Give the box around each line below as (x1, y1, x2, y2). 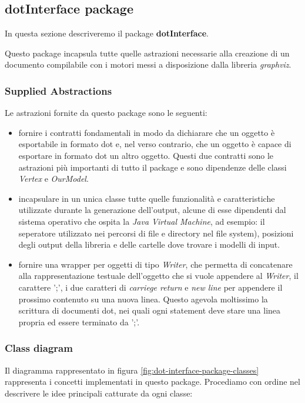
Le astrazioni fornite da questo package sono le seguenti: (5, 106, 207, 119)
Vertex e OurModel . (18, 172, 89, 185)
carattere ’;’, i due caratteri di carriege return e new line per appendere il (18, 281, 283, 293)
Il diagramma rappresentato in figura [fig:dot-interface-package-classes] (5, 364, 259, 376)
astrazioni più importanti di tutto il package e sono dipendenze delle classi (18, 161, 287, 173)
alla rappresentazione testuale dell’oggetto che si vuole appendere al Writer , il (18, 269, 299, 282)
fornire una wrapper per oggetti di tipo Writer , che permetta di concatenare (18, 258, 293, 270)
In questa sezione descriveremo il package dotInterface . (5, 27, 209, 39)
